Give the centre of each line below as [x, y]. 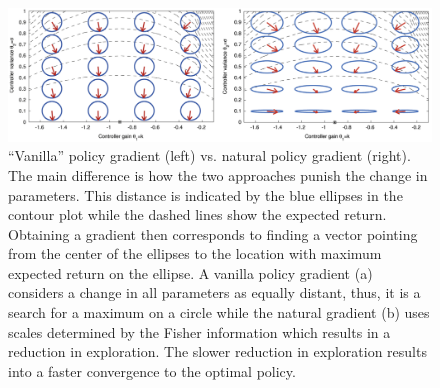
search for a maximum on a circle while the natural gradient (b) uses [219, 312]
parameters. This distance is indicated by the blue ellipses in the [205, 194]
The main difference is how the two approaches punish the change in [218, 174]
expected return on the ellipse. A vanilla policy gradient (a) [190, 272]
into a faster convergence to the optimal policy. [152, 370]
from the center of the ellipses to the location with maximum [195, 253]
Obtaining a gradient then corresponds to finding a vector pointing [213, 233]
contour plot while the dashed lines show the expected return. [197, 214]
